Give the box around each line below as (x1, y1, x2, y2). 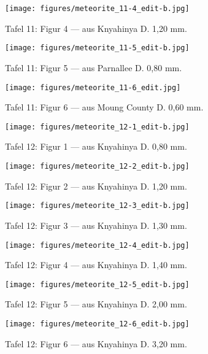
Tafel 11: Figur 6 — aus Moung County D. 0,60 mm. (5, 101, 204, 114)
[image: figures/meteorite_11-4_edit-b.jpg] (5, 4, 190, 13)
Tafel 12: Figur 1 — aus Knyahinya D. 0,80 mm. (5, 140, 187, 153)
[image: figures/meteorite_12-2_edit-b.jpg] (5, 162, 190, 171)
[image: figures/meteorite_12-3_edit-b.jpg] (5, 201, 190, 210)
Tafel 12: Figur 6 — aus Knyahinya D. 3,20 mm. (5, 337, 187, 350)
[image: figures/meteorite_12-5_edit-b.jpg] (5, 280, 190, 289)
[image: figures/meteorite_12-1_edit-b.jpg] (5, 122, 190, 131)
